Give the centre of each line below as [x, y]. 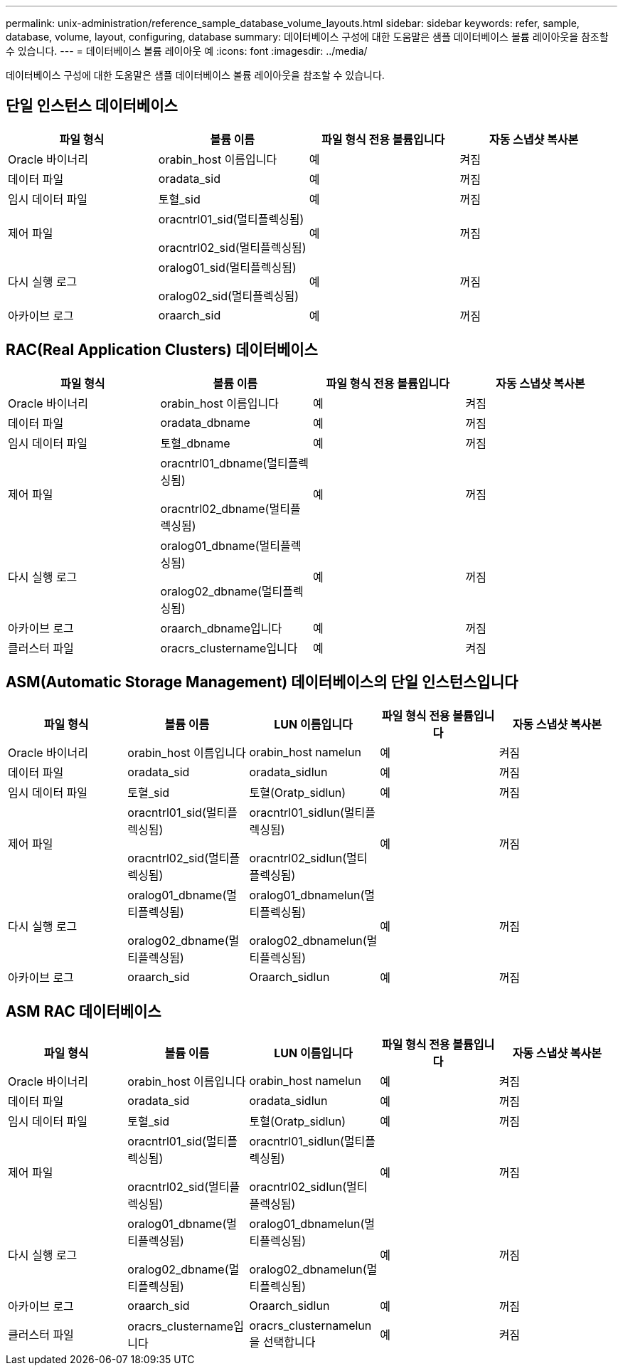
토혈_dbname [195, 443]
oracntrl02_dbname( [215, 508]
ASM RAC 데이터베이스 [84, 1011]
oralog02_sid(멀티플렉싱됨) [228, 296]
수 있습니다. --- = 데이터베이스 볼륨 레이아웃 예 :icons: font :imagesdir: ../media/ [187, 51]
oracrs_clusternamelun [310, 1326]
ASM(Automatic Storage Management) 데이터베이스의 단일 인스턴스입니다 [262, 682]
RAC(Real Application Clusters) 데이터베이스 [162, 350]
